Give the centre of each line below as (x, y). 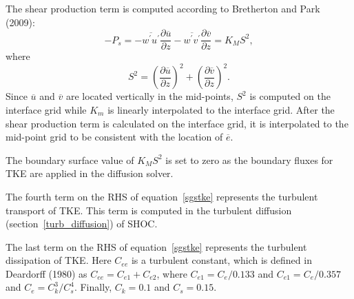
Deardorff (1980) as (46, 273)
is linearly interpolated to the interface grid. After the (221, 109)
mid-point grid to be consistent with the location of (114, 137)
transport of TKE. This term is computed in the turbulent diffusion (149, 210)
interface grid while (46, 109)
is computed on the (290, 96)
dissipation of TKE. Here (59, 260)
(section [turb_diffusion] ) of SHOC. (82, 224)
